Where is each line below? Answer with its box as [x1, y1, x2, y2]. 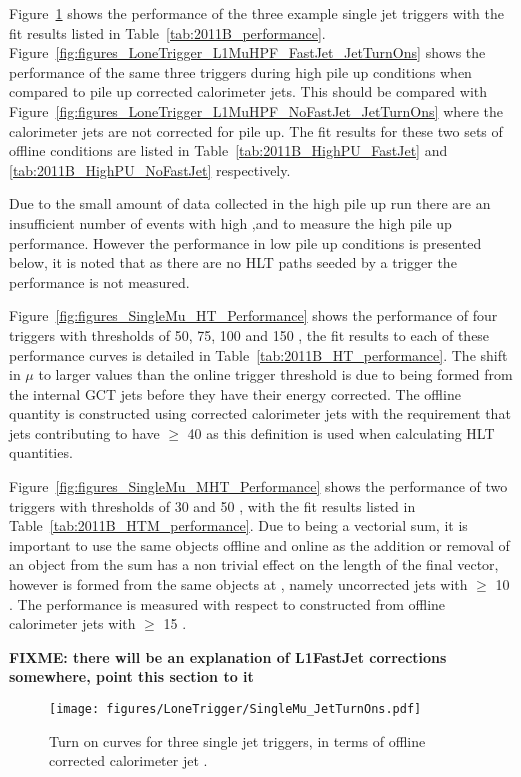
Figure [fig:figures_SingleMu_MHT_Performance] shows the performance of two [9, 476, 508, 497]
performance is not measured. [9, 271, 190, 292]
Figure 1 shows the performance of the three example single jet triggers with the [9, 3, 504, 23]
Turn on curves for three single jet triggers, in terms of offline [49, 730, 426, 751]
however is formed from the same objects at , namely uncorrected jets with [9, 574, 468, 595]
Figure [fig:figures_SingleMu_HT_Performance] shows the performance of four [9, 305, 498, 326]
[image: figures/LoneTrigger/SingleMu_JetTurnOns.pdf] [49, 702, 422, 716]
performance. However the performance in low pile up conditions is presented [9, 232, 482, 253]
